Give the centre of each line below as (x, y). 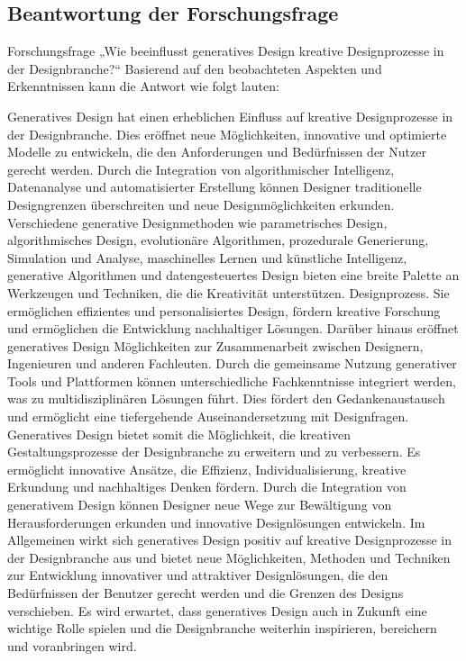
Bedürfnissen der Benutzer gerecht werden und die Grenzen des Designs (206, 593)
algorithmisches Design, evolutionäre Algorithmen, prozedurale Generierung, (218, 240)
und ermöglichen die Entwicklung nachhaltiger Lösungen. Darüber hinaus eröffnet (233, 328)
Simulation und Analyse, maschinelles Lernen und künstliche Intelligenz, (207, 257)
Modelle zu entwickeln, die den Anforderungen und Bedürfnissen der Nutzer (217, 152)
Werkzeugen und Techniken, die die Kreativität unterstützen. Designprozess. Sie (228, 292)
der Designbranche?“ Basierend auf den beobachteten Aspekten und (195, 68)
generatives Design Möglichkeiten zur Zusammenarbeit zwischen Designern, (215, 345)
